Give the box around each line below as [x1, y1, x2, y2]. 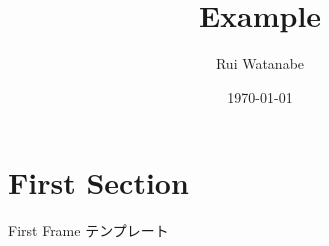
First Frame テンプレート [8, 220, 169, 241]
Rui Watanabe [215, 53, 305, 74]
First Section [8, 162, 189, 203]
